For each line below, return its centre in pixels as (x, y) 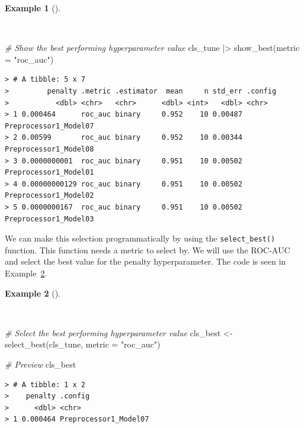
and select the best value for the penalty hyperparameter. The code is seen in (145, 261)
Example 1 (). (33, 8)
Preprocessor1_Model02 (49, 196)
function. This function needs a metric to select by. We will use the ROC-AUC (148, 250)
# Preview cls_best (41, 364)
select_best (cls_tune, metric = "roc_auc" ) (83, 344)
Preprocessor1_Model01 (49, 173)
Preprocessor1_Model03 (49, 219)
